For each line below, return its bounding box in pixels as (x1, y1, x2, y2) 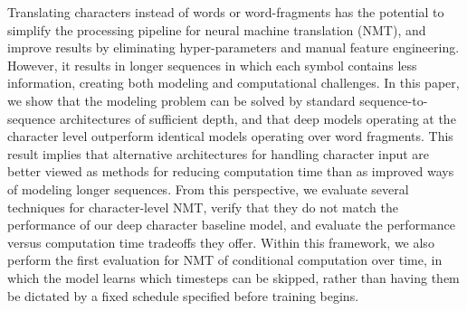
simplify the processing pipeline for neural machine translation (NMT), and (7, 20, 426, 39)
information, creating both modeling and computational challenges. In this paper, (7, 73, 460, 92)
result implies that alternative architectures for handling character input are (7, 144, 430, 163)
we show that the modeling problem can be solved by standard (7, 90, 356, 109)
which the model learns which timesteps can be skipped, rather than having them (7, 268, 460, 287)
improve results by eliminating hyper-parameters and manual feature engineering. (7, 38, 460, 57)
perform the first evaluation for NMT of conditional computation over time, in (7, 250, 443, 269)
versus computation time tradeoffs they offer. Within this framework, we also (7, 232, 434, 251)
